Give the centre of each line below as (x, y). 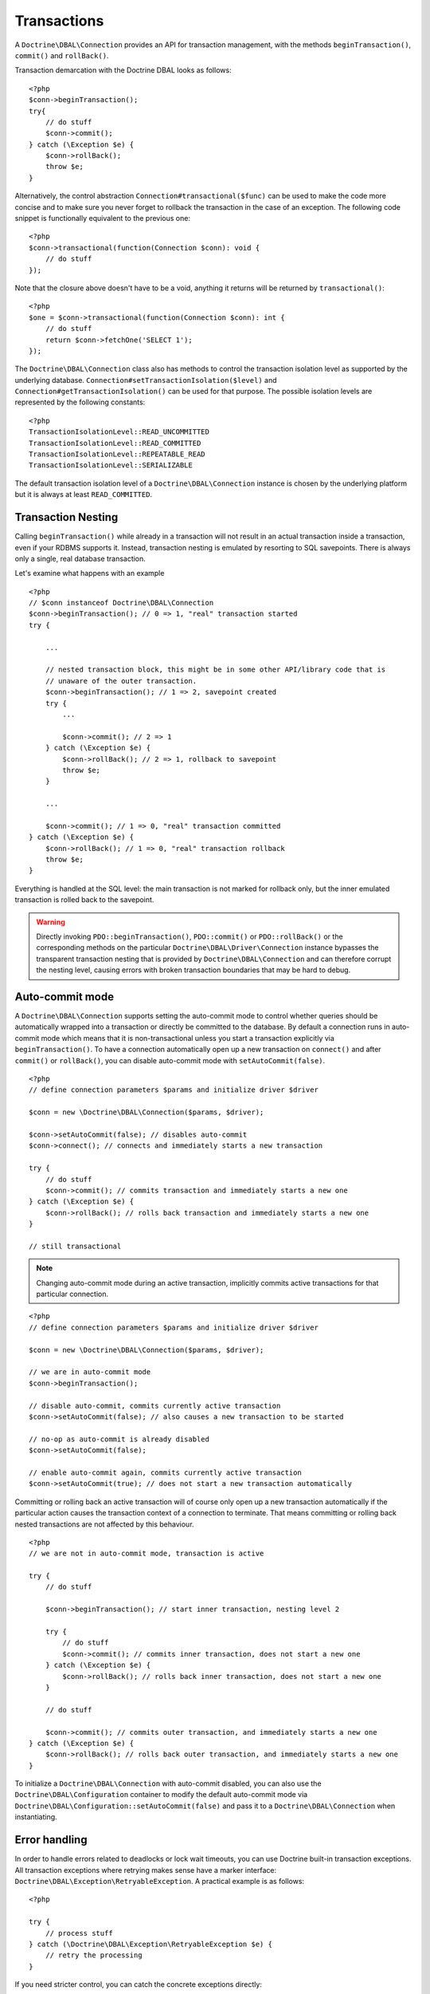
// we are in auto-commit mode (90, 1372)
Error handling (51, 1840)
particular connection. (72, 1294)
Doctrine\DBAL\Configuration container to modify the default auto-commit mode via (161, 1795)
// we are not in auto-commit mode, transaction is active (147, 1554)
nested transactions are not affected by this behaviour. (104, 1524)
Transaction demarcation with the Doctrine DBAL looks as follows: (123, 70)
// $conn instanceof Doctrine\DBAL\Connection (121, 603)
